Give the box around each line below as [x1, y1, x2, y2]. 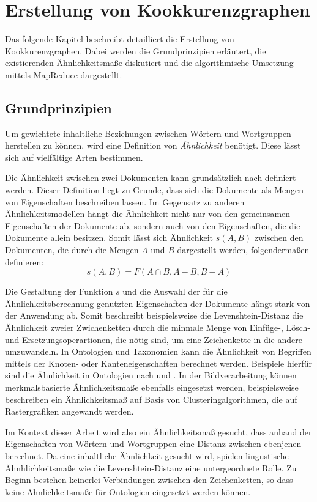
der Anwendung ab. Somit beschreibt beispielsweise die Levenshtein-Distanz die [5, 309, 304, 322]
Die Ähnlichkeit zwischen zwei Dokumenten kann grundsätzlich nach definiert [5, 171, 296, 184]
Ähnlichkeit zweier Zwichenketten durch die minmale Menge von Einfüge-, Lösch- [5, 321, 311, 334]
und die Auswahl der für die [122, 285, 228, 298]
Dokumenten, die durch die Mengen [5, 243, 139, 256]
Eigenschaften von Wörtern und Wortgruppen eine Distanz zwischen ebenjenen [5, 437, 302, 450]
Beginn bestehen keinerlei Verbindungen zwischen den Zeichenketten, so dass [5, 473, 293, 486]
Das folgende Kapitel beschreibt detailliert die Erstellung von [5, 32, 234, 45]
